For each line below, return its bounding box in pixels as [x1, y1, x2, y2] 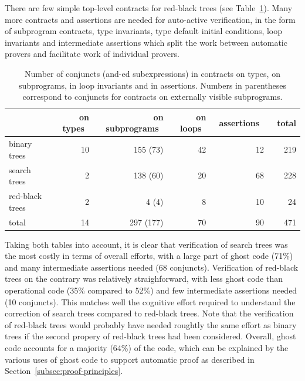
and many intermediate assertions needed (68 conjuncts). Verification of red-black [5, 261, 299, 273]
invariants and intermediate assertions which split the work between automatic [5, 36, 287, 48]
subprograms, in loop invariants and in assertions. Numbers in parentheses [19, 79, 286, 91]
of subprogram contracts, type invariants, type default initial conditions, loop [5, 25, 283, 37]
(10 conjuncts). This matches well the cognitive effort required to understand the [5, 295, 296, 308]
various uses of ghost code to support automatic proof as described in [5, 353, 255, 365]
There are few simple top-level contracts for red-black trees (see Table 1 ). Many [5, 2, 293, 14]
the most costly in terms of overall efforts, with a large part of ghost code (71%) [5, 249, 293, 262]
